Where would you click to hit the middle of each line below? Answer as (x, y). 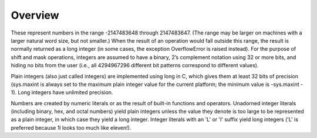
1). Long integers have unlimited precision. (62, 92)
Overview (35, 15)
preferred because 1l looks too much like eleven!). (71, 127)
